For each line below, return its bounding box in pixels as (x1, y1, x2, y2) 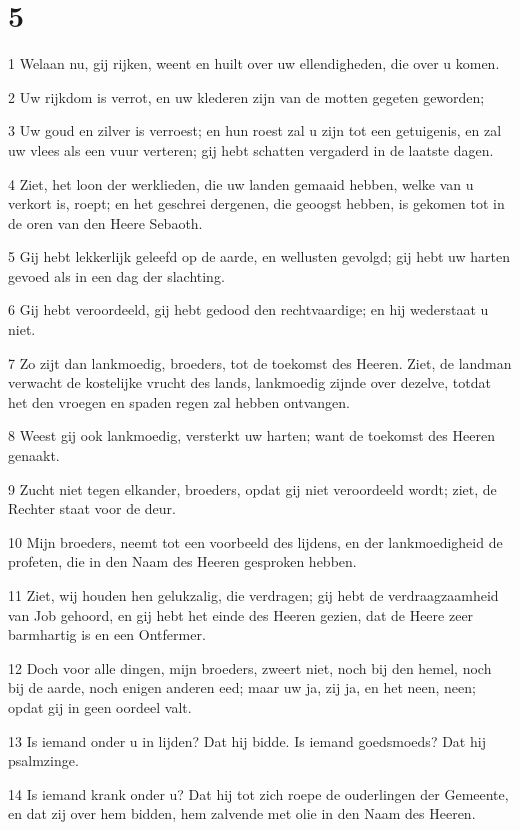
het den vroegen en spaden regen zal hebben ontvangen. (8, 391, 350, 412)
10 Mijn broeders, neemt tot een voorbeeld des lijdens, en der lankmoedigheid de (8, 531, 503, 552)
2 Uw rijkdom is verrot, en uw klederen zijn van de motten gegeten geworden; (8, 86, 485, 107)
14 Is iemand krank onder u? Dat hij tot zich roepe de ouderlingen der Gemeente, (8, 783, 509, 804)
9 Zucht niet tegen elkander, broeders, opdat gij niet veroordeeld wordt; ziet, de (8, 478, 497, 499)
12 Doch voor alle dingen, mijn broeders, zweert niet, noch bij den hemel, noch (8, 657, 492, 678)
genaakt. (8, 445, 60, 466)
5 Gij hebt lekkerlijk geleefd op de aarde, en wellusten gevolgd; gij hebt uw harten (8, 246, 510, 267)
